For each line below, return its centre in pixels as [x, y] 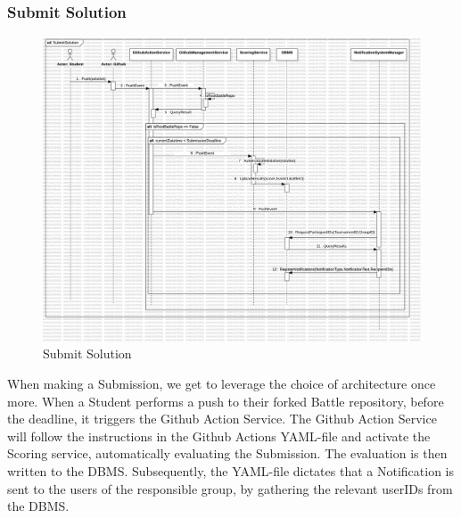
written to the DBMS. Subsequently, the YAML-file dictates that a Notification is [230, 470]
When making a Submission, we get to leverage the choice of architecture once [222, 383]
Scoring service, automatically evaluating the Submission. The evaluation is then [227, 453]
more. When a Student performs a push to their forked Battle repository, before [226, 401]
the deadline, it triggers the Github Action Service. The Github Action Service [222, 419]
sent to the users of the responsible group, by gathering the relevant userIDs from [230, 488]
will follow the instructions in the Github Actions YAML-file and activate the [219, 436]
